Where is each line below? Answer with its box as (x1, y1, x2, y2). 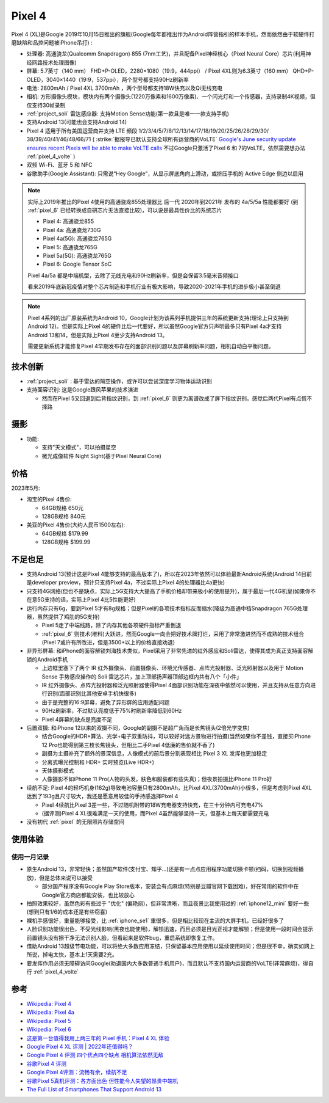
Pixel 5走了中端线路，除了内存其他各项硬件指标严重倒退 (41, 622, 182, 629)
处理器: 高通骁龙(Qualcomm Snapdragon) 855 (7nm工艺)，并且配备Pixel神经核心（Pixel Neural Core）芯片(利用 (26, 50, 306, 57)
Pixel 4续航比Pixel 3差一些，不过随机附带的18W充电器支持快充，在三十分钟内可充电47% (41, 801, 263, 809)
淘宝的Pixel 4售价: (26, 495, 73, 503)
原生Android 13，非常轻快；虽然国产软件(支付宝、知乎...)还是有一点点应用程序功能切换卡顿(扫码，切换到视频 (26, 865, 299, 873)
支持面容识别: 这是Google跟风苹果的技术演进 (26, 386, 139, 393)
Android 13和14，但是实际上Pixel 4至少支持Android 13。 (27, 331, 168, 338)
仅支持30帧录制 (26, 101, 66, 109)
